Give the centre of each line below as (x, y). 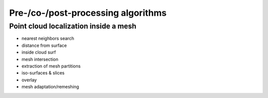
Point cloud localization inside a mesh (73, 26)
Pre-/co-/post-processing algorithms (88, 13)
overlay (29, 80)
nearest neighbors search (48, 38)
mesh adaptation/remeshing (50, 87)
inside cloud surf (39, 52)
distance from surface (44, 45)
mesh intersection (40, 59)
